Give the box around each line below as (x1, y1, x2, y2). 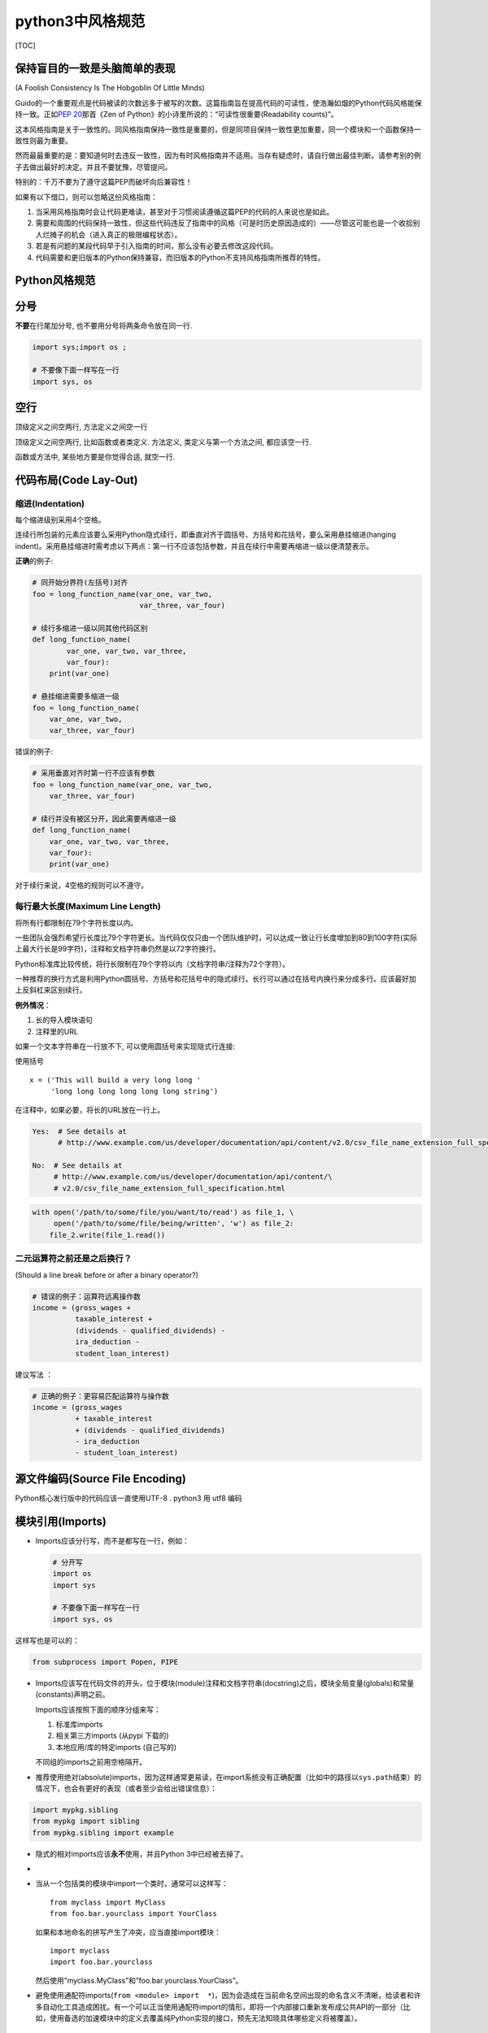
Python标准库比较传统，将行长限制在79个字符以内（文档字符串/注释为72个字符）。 (15, 959, 290, 969)
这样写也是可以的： (15, 1635, 80, 1645)
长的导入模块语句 (35, 1015, 93, 1025)
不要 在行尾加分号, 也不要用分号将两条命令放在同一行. (15, 321, 193, 331)
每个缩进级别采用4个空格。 (15, 515, 106, 525)
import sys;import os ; (32, 342, 128, 352)
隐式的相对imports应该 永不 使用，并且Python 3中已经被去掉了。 (35, 1848, 248, 1858)
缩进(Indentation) (15, 498, 85, 509)
